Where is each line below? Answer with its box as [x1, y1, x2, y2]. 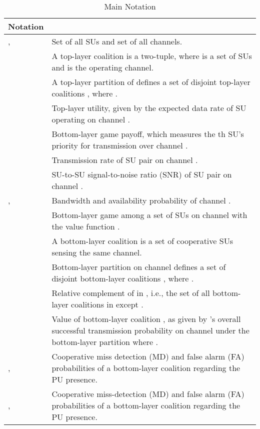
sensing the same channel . [51, 246, 142, 258]
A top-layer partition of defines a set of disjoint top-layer [51, 76, 250, 87]
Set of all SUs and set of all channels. [51, 35, 182, 47]
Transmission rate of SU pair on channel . [51, 154, 198, 165]
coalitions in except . [71, 298, 143, 310]
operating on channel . [51, 113, 130, 125]
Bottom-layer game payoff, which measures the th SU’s [51, 128, 244, 139]
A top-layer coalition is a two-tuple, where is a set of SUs [51, 50, 252, 61]
